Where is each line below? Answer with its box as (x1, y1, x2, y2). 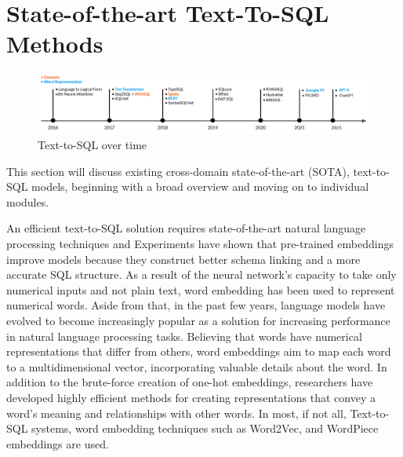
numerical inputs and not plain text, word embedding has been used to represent (6, 281, 395, 298)
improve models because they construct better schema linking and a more (6, 250, 361, 267)
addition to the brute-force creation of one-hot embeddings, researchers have (6, 374, 373, 390)
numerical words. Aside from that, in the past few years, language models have (6, 297, 386, 313)
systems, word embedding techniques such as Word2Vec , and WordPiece (31, 420, 379, 437)
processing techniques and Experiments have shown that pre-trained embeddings (6, 236, 394, 252)
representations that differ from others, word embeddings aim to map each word (6, 343, 391, 360)
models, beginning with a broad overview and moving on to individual (31, 178, 369, 195)
